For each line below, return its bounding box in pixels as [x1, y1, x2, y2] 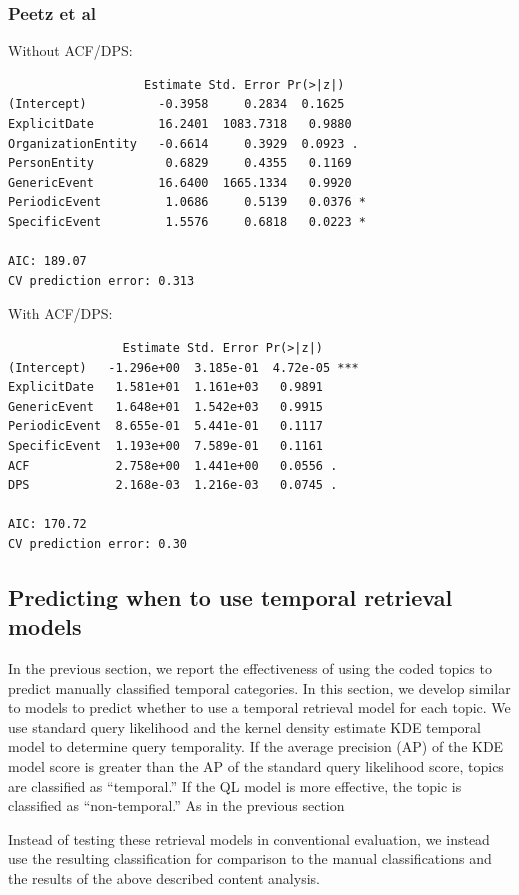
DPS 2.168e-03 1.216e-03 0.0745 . [8, 478, 338, 493]
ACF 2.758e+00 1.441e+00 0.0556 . [8, 458, 338, 473]
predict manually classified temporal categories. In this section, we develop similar [8, 677, 511, 698]
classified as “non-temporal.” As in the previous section [8, 795, 345, 816]
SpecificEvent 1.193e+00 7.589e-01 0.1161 [8, 438, 323, 453]
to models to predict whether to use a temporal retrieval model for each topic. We [8, 697, 511, 718]
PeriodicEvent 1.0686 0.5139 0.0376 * [8, 195, 366, 210]
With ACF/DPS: [8, 303, 113, 324]
